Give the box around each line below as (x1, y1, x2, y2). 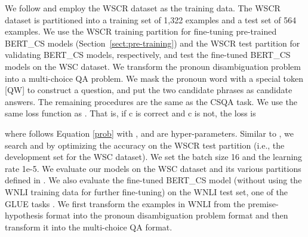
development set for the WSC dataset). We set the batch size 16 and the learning (5, 150, 303, 163)
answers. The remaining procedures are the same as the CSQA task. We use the (5, 95, 297, 107)
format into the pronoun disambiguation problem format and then (45, 209, 288, 221)
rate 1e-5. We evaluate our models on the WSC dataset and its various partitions (5, 162, 301, 174)
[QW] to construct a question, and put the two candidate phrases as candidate (5, 84, 292, 96)
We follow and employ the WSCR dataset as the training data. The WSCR (5, 2, 281, 14)
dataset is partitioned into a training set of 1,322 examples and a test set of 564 (5, 13, 297, 26)
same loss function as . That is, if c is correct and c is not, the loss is (5, 107, 256, 119)
